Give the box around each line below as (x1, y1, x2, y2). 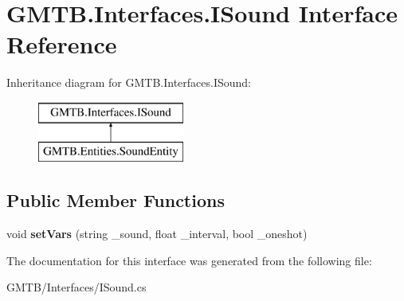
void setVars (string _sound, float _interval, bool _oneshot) (6, 225, 308, 242)
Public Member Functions (6, 188, 225, 213)
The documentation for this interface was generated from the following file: (6, 252, 372, 268)
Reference (6, 28, 117, 61)
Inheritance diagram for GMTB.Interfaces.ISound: (6, 74, 252, 91)
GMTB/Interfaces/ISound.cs (6, 279, 147, 295)
